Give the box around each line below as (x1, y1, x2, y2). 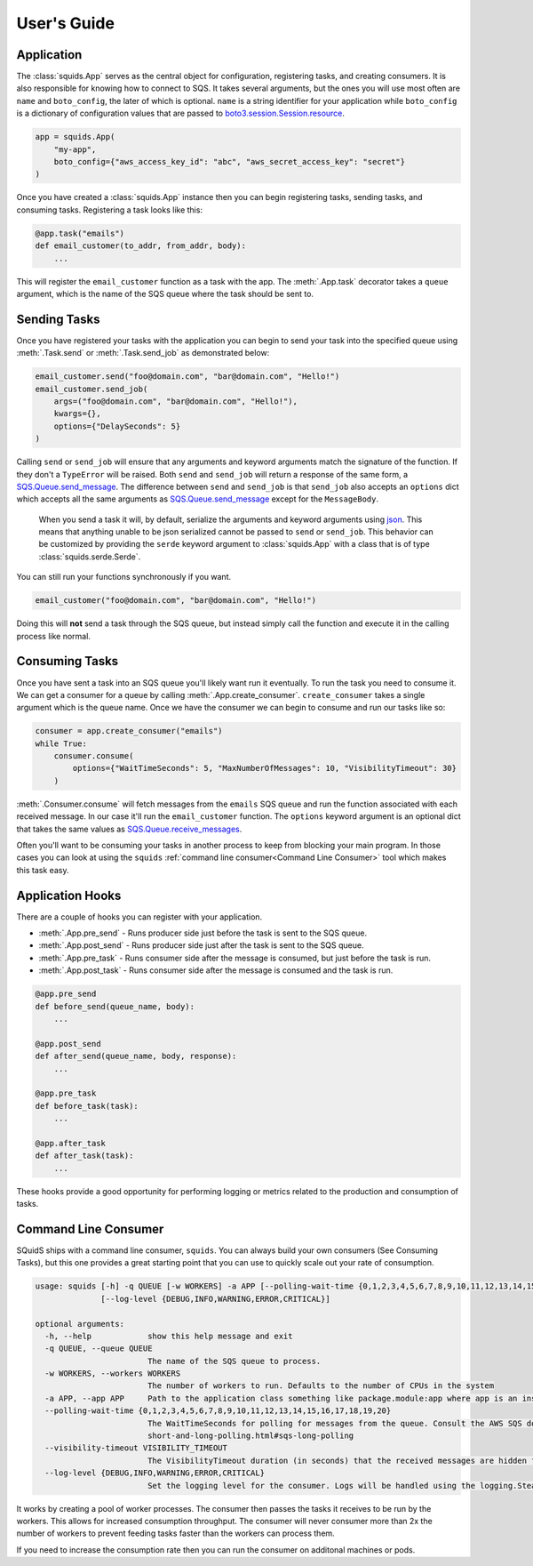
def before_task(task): (35, 1101, 139, 1111)
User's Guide (16, 13, 115, 33)
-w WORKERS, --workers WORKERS (44, 1369, 181, 1378)
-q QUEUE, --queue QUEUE (44, 1344, 153, 1353)
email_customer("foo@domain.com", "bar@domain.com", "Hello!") (35, 596, 317, 606)
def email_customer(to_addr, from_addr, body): (35, 241, 246, 251)
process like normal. (16, 630, 91, 641)
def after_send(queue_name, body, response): (35, 1051, 237, 1062)
